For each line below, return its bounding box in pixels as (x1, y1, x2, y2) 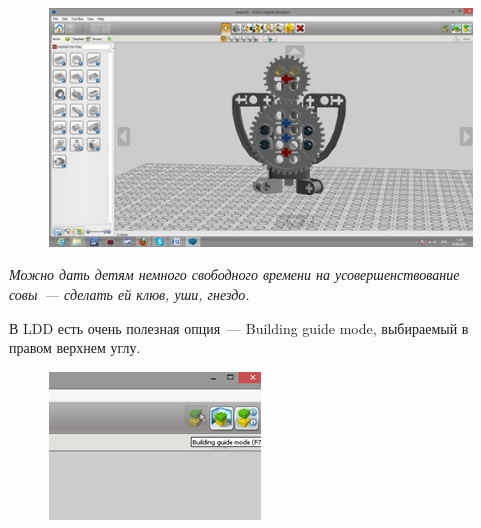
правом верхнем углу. (9, 337, 141, 358)
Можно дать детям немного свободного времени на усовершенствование (9, 264, 460, 285)
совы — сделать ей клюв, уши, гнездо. (9, 284, 250, 304)
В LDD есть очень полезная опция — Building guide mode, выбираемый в (9, 317, 469, 338)
